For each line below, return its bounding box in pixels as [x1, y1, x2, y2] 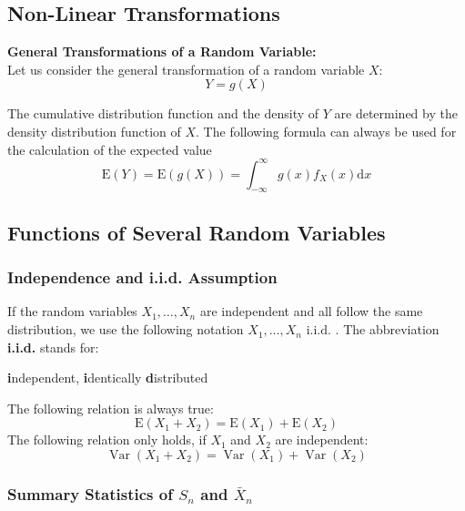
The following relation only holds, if [7, 430, 207, 449]
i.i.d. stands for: [7, 337, 99, 356]
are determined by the [334, 104, 458, 123]
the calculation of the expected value [7, 139, 212, 158]
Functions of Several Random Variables [7, 218, 386, 246]
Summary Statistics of [7, 482, 173, 505]
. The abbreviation [335, 320, 440, 339]
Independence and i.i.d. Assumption [7, 266, 278, 289]
